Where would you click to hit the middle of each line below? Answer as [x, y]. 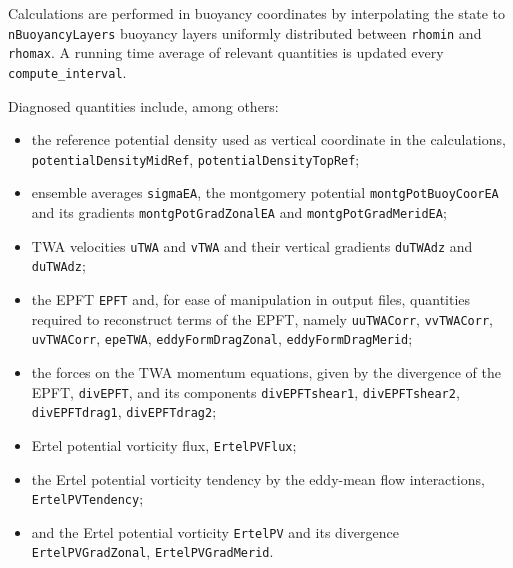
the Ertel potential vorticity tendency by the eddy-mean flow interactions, [258, 478]
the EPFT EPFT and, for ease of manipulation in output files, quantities [251, 299]
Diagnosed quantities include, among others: [143, 105]
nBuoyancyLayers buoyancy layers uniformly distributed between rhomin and [245, 32]
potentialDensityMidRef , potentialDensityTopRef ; [195, 158]
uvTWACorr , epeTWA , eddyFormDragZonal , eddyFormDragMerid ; [222, 338]
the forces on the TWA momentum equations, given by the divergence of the [266, 372]
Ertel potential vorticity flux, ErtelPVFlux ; [164, 444]
